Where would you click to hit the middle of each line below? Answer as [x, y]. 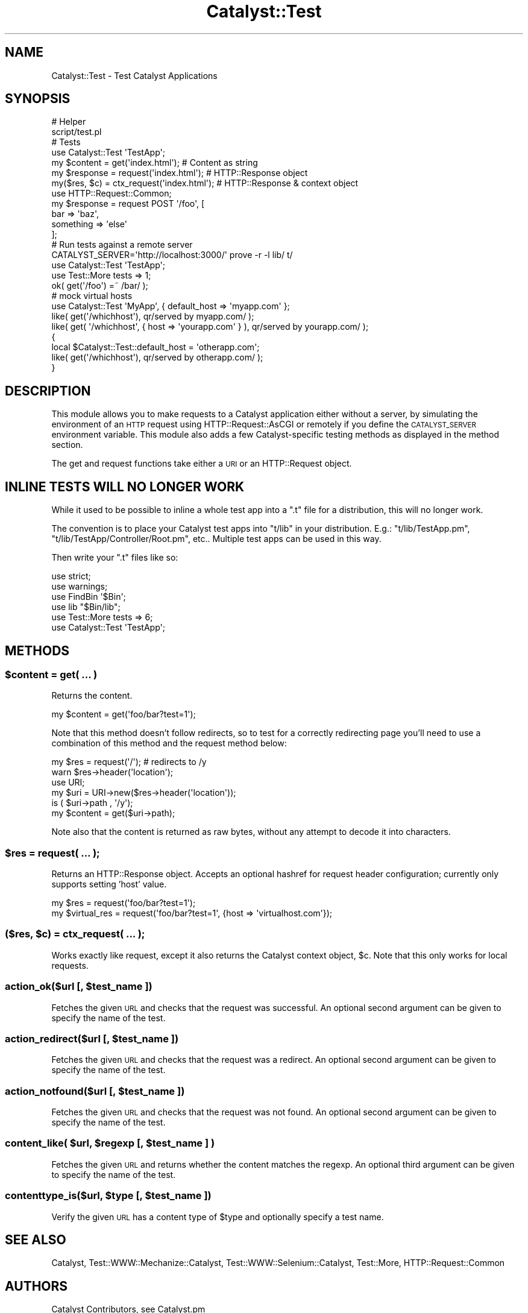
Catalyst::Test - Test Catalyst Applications [134, 75]
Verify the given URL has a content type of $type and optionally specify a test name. [218, 1217]
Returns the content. [92, 696]
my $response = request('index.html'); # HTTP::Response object [180, 173]
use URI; [68, 782]
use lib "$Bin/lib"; [86, 607]
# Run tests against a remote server [122, 245]
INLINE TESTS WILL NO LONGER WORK [125, 486]
